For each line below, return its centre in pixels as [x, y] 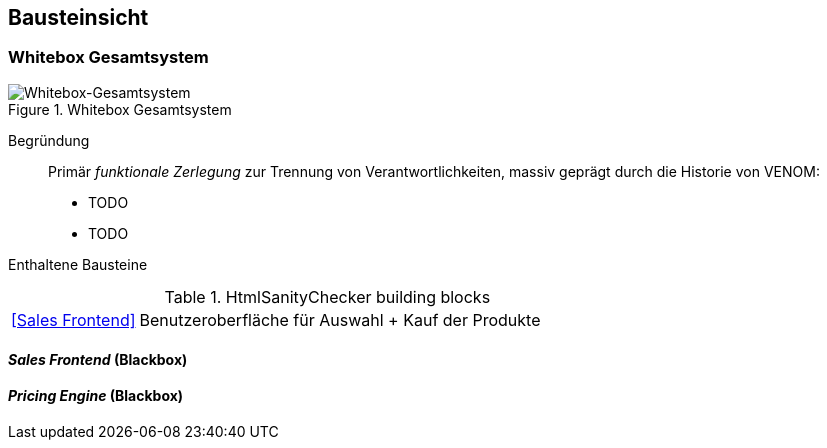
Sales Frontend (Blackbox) [98, 360]
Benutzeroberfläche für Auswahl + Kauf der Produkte [340, 319]
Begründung [49, 140]
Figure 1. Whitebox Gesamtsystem [120, 109]
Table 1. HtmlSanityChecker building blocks [327, 296]
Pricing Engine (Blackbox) [96, 396]
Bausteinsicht [78, 17]
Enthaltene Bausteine [78, 264]
